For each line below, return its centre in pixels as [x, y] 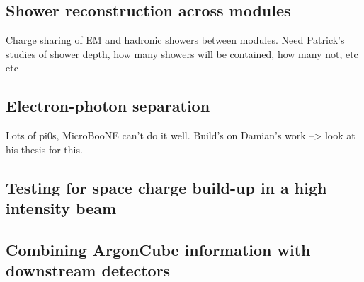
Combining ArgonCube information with [158, 249]
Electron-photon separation [108, 106]
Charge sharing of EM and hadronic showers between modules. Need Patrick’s [175, 40]
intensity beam [61, 208]
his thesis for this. [44, 149]
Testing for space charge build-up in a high [166, 187]
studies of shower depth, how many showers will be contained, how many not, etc [182, 53]
